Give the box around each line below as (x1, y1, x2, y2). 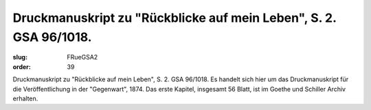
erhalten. (12, 94, 38, 102)
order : (12, 62, 31, 71)
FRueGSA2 (67, 53, 98, 61)
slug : (12, 53, 27, 61)
